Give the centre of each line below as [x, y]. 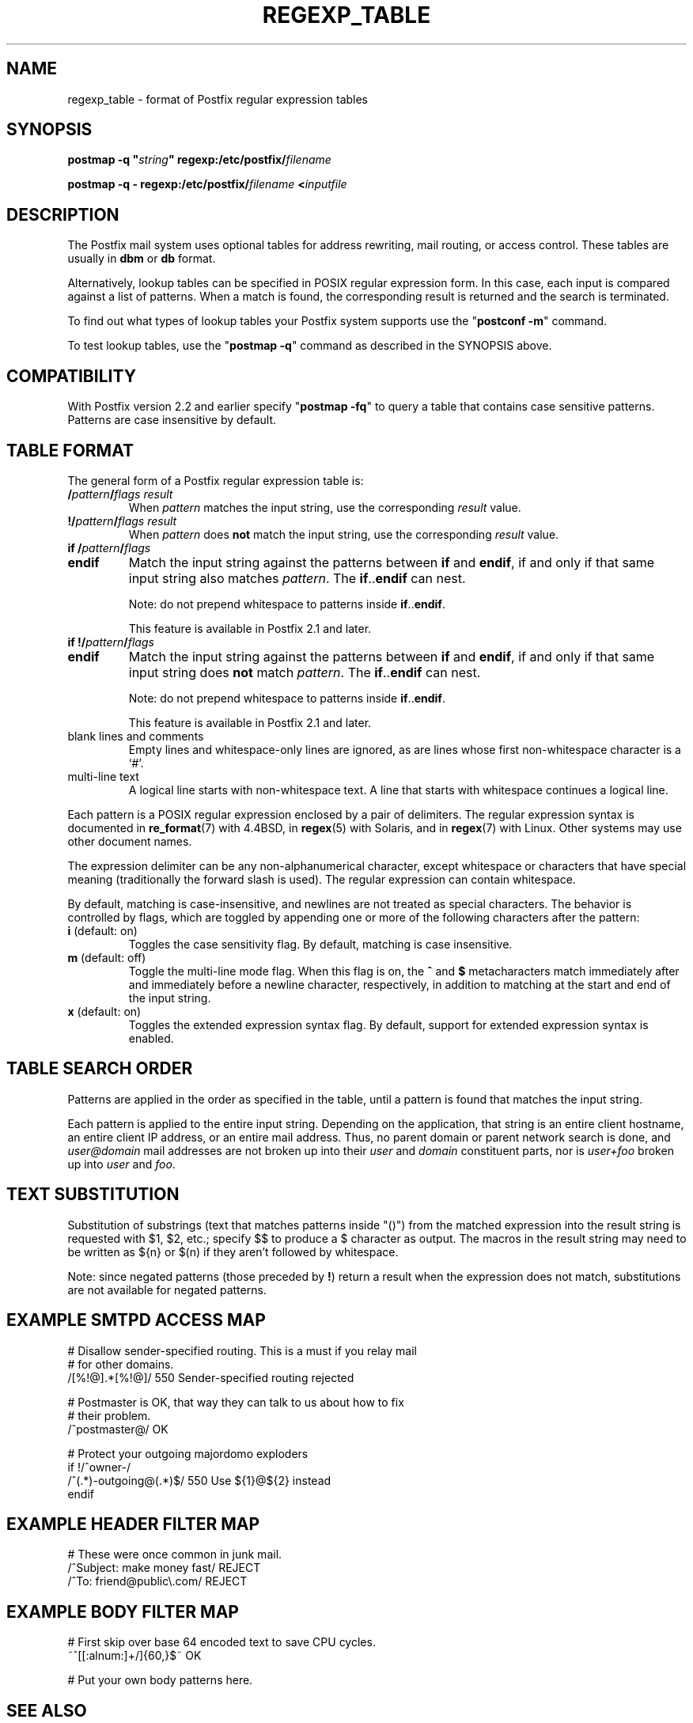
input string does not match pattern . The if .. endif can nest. [305, 672]
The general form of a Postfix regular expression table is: [216, 480]
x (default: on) [104, 1011]
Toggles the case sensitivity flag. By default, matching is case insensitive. [320, 944]
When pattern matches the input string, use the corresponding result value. [325, 507]
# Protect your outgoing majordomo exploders [188, 1453]
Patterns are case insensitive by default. [172, 420]
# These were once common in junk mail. [175, 1554]
